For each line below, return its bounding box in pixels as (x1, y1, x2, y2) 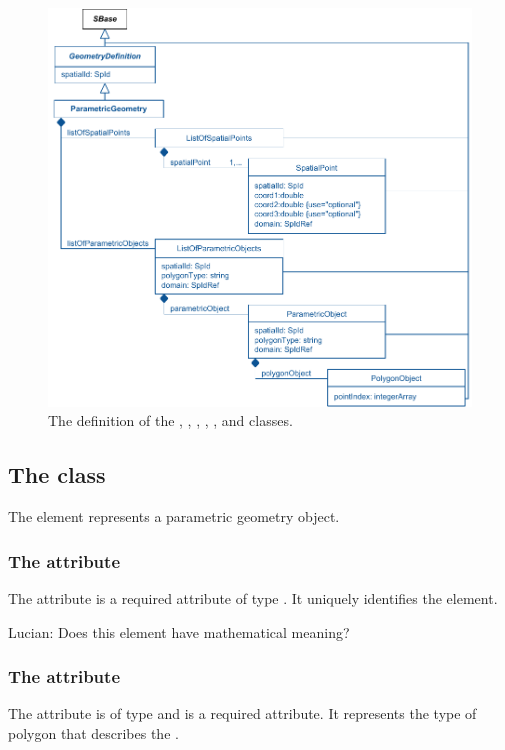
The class (8, 459, 106, 490)
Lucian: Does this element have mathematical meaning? (8, 621, 350, 642)
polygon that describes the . (8, 723, 179, 744)
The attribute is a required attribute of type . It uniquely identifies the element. (8, 588, 498, 609)
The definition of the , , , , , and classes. (48, 410, 293, 431)
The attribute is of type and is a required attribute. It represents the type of (8, 703, 477, 724)
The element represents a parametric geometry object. (8, 506, 340, 527)
